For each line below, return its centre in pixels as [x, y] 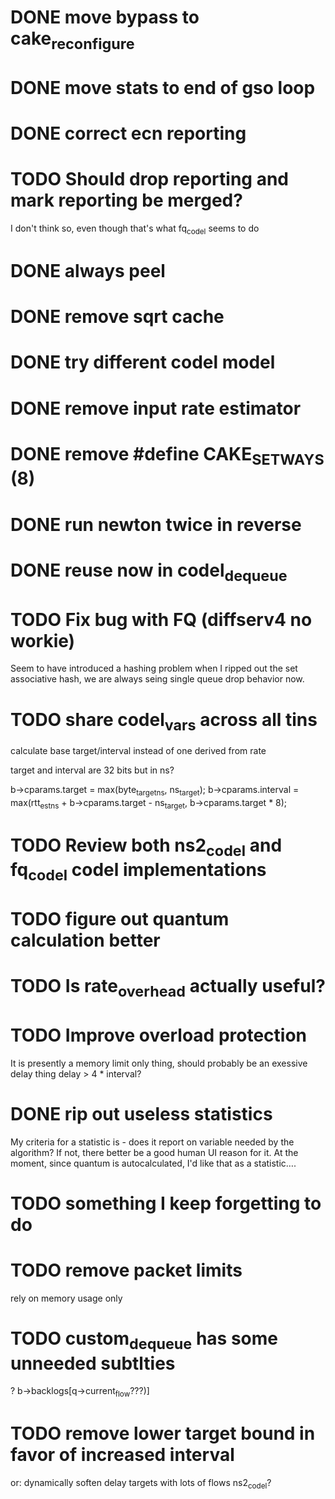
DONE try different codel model [143, 362]
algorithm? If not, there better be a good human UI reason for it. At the [154, 1152]
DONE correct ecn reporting [128, 133]
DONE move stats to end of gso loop [163, 87]
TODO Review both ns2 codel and [146, 847]
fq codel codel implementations [138, 872]
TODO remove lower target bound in [163, 1433]
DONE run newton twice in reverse [156, 524]
